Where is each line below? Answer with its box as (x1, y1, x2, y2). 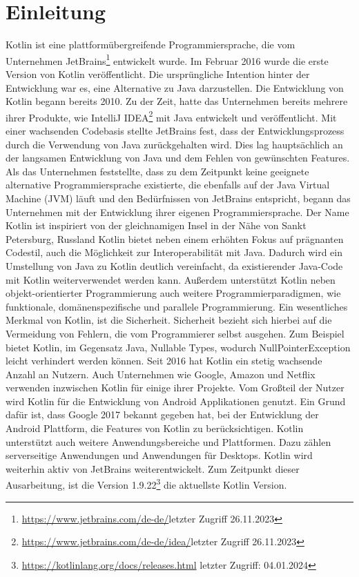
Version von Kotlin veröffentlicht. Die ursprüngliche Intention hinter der (6, 66, 310, 81)
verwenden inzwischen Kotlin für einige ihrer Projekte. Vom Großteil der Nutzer (6, 380, 345, 395)
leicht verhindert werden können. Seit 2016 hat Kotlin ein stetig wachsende (6, 353, 322, 368)
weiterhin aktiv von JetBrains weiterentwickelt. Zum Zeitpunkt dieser (6, 461, 300, 476)
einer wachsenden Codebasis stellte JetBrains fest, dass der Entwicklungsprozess (6, 124, 345, 137)
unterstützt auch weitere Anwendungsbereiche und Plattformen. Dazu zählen (6, 434, 331, 449)
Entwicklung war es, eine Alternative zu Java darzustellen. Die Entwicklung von (6, 80, 344, 95)
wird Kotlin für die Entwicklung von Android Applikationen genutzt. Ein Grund (6, 393, 346, 408)
